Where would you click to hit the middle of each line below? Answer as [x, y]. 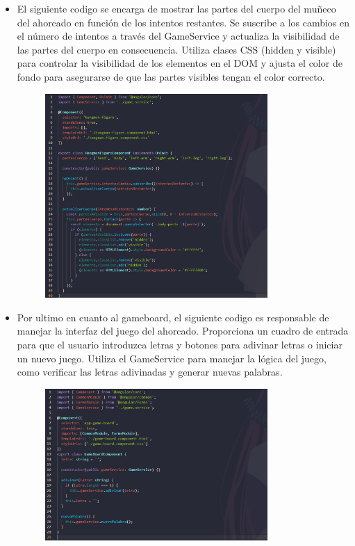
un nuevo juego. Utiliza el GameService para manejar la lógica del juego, [172, 358]
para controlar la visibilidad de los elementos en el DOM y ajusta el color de [180, 63]
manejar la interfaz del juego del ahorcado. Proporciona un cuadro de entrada [183, 331]
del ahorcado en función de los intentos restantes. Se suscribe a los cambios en [183, 22]
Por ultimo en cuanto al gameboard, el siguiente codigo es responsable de [173, 317]
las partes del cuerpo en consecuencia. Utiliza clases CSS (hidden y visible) [176, 49]
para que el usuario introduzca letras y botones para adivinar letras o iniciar [180, 344]
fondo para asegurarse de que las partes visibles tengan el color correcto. [171, 76]
